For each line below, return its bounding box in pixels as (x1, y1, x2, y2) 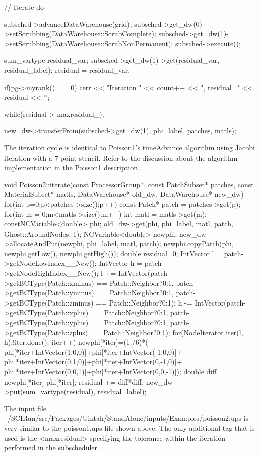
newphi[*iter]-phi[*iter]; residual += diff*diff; (4, 376, 144, 387)
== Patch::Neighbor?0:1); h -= (96, 297, 192, 308)
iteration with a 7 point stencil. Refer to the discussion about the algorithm (4, 152, 238, 163)
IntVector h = (99, 258, 143, 268)
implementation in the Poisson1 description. (4, 162, 140, 173)
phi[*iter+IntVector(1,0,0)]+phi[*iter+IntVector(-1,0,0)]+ (4, 346, 182, 357)
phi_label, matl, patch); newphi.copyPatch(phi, (87, 238, 234, 249)
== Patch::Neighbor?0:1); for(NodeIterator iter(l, (90, 327, 243, 337)
